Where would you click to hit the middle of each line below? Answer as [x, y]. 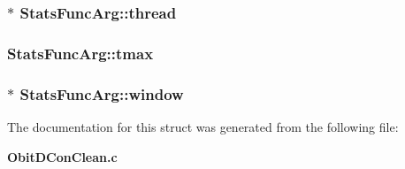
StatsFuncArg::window [102, 93]
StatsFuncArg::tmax [80, 53]
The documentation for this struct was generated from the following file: [203, 126]
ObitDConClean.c [62, 156]
